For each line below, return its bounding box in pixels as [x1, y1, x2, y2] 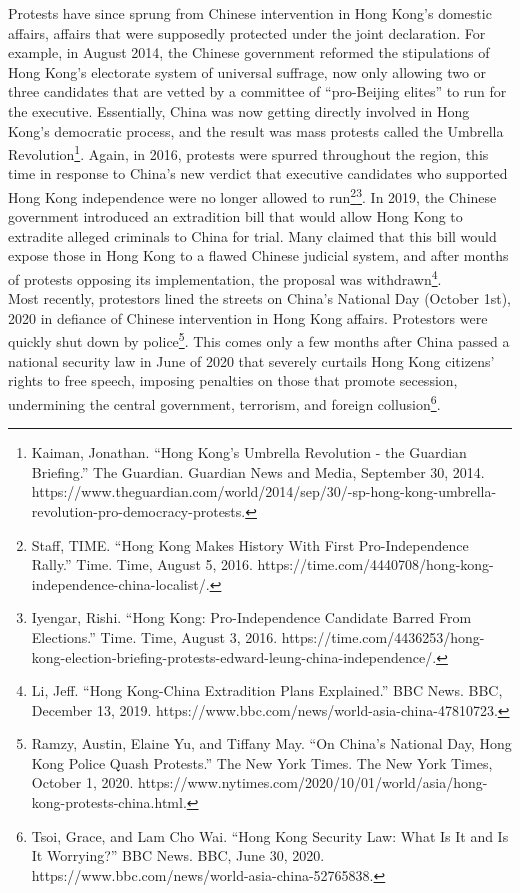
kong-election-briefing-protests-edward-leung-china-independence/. [31, 646, 437, 667]
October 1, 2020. [31, 772, 134, 793]
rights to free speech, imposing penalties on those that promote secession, [8, 370, 458, 391]
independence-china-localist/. [31, 573, 210, 594]
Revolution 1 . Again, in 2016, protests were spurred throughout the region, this [8, 141, 489, 164]
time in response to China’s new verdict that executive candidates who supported [8, 163, 508, 184]
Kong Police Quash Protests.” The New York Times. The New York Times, [31, 752, 493, 773]
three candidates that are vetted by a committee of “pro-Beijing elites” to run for [8, 81, 507, 102]
